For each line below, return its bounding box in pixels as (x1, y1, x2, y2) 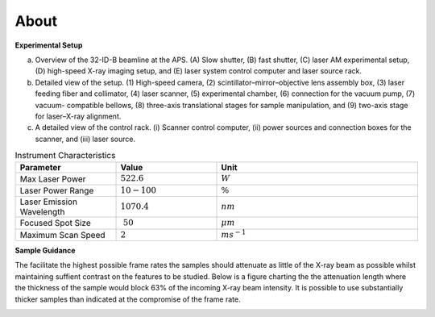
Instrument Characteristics (14, 150, 116, 161)
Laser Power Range (19, 186, 94, 197)
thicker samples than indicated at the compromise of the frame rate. (14, 294, 241, 304)
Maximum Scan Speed (19, 229, 106, 240)
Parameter (19, 162, 61, 173)
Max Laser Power (19, 173, 86, 185)
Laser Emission (19, 196, 78, 207)
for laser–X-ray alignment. (35, 111, 122, 121)
